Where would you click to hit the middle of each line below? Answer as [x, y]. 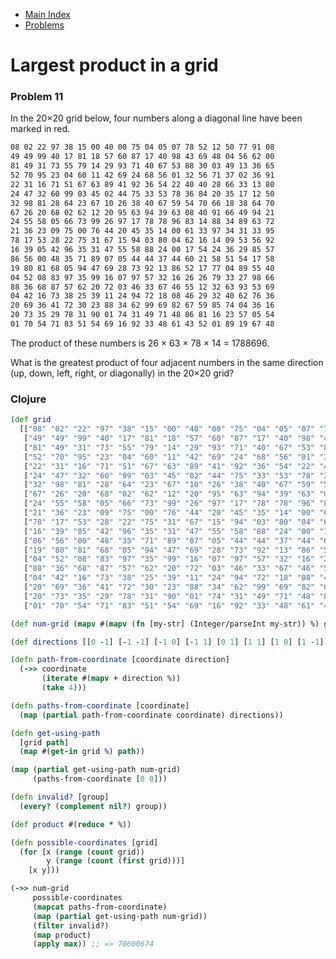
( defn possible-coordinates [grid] [84, 842]
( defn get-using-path [55, 733]
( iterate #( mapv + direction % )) [111, 679]
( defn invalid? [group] [60, 797]
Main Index [47, 14]
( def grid [31, 420]
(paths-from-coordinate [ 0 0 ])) [100, 779]
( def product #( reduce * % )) [71, 824]
